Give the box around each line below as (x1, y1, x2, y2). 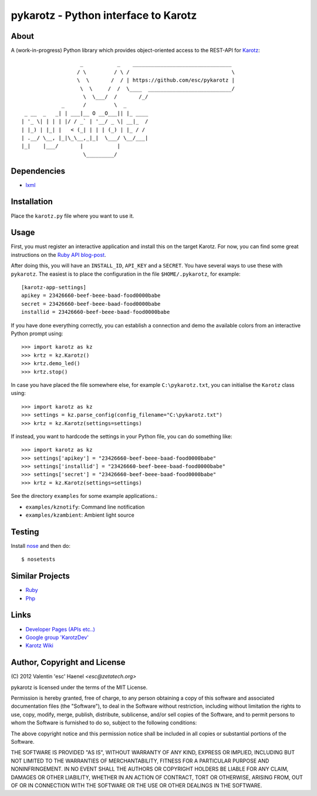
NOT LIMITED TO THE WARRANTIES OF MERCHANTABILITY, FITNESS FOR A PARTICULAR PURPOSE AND (11, 757, 269, 764)
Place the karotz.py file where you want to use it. (11, 212, 134, 219)
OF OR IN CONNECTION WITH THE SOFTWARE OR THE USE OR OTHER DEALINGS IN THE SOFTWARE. (11, 782, 262, 789)
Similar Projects (11, 571, 70, 581)
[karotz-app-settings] (21, 284, 87, 291)
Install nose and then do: (11, 542, 70, 549)
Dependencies (11, 166, 66, 176)
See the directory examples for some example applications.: (11, 493, 158, 500)
